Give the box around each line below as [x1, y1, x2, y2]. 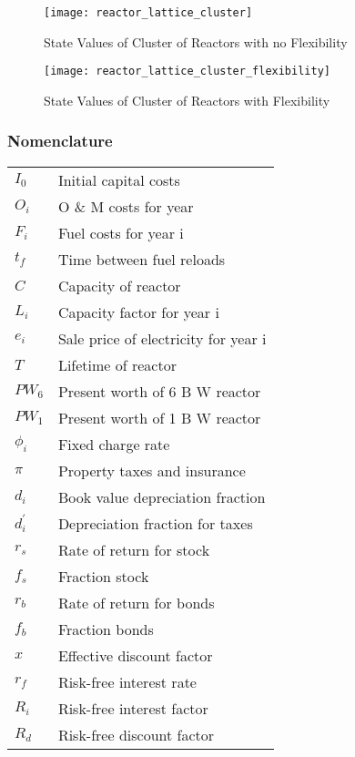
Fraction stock [57, 565, 149, 587]
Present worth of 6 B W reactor [57, 380, 261, 402]
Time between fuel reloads [57, 248, 226, 270]
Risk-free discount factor [57, 723, 215, 745]
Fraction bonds [57, 618, 154, 639]
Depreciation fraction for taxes [57, 512, 253, 534]
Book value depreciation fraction [57, 486, 266, 507]
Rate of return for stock [57, 538, 210, 560]
